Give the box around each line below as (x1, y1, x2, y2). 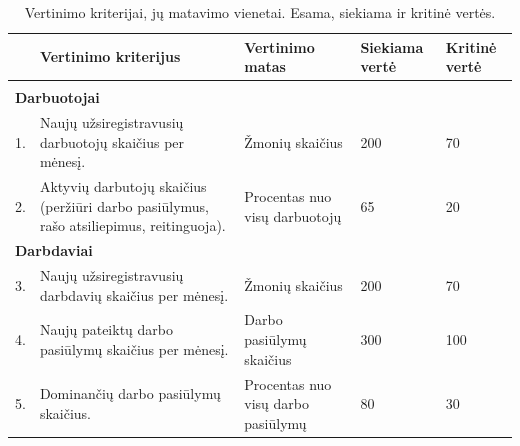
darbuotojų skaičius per (39, 131, 185, 152)
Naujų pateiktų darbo (39, 319, 173, 340)
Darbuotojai (15, 87, 100, 108)
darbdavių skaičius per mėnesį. (39, 284, 229, 305)
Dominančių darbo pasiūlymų (39, 383, 221, 404)
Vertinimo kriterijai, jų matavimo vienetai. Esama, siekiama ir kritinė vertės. (24, 2, 496, 22)
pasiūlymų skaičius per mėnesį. (39, 338, 229, 359)
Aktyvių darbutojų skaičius (39, 176, 207, 197)
